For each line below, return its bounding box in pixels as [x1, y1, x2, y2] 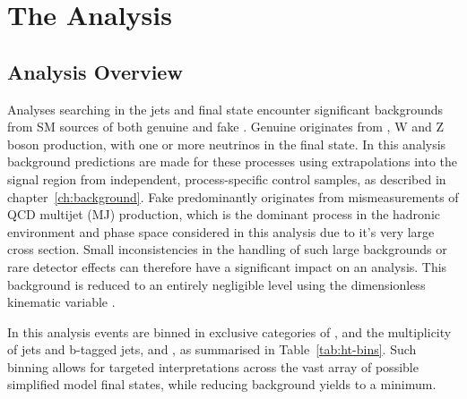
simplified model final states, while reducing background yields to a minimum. [7, 375, 437, 394]
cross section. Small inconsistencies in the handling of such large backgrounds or [7, 240, 447, 259]
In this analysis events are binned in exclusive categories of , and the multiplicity [7, 322, 452, 341]
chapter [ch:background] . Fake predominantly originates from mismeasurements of [7, 187, 459, 206]
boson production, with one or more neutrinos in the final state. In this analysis [7, 134, 446, 153]
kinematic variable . [7, 293, 116, 311]
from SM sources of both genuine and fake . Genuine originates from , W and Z [7, 117, 445, 136]
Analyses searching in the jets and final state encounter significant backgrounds [7, 99, 443, 118]
